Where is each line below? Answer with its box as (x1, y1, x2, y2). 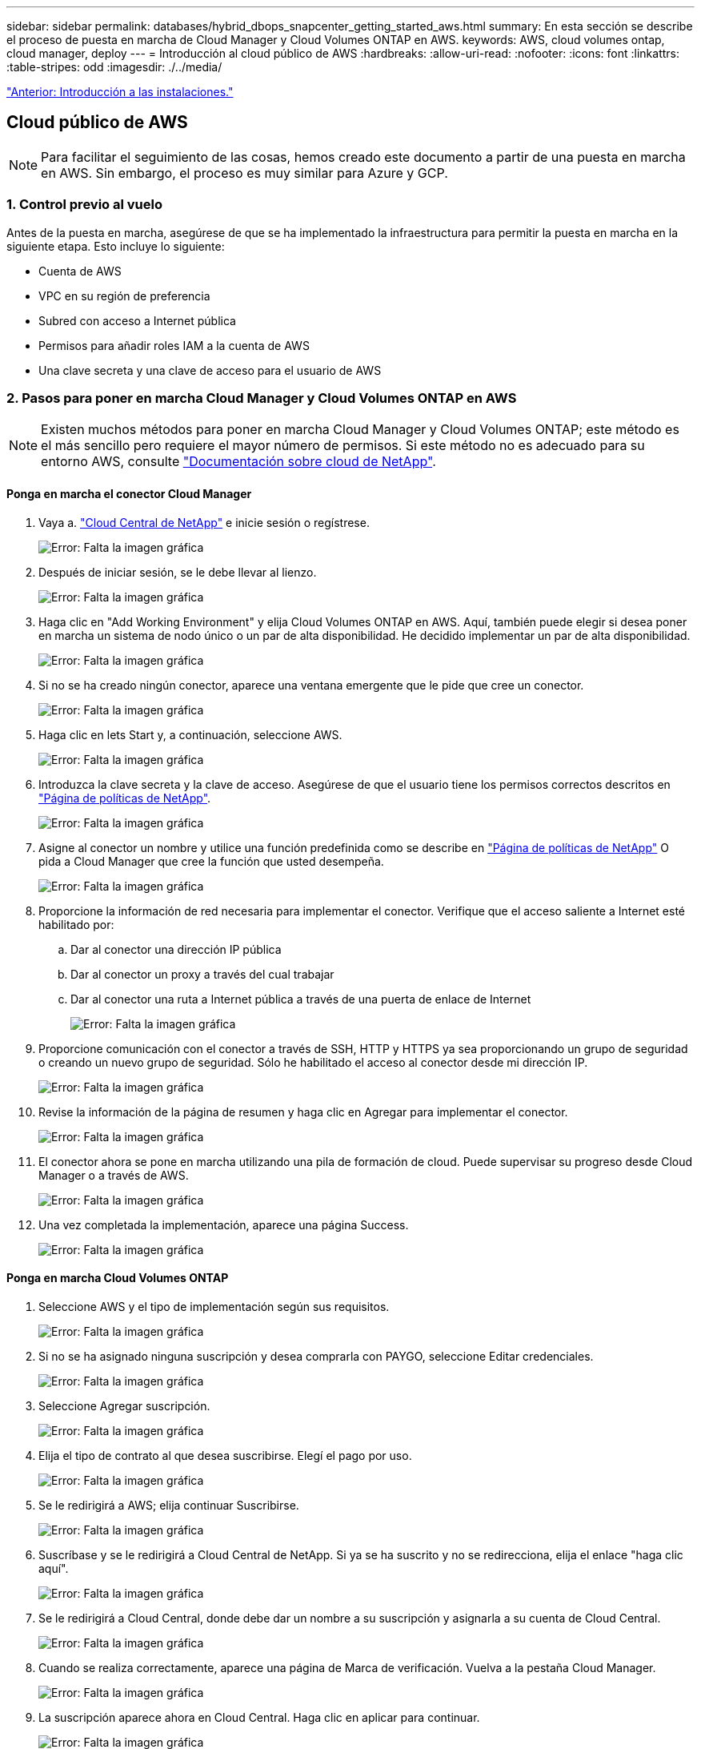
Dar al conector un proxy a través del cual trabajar (70, 967, 334, 981)
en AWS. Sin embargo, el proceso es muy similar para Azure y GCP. (41, 164, 448, 181)
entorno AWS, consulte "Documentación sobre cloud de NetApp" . (41, 453, 436, 470)
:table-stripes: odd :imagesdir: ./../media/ (6, 60, 222, 74)
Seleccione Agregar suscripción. (38, 1398, 210, 1413)
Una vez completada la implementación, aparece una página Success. (38, 1217, 409, 1232)
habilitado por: (38, 917, 114, 931)
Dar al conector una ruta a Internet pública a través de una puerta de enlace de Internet (70, 991, 531, 1006)
